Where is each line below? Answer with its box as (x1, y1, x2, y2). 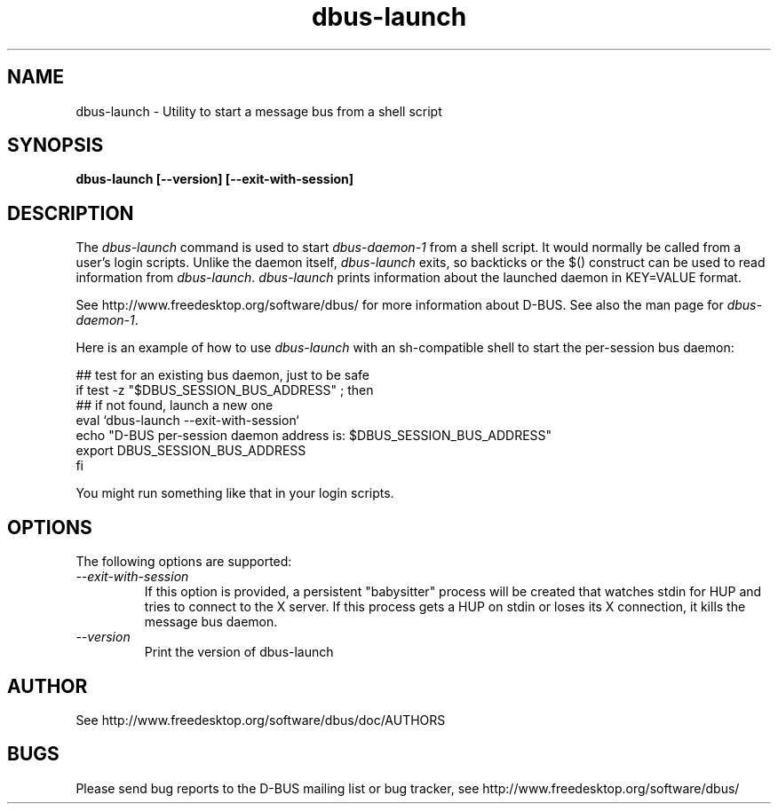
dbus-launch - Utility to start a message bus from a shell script (75, 103, 442, 119)
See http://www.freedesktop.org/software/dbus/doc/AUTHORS (75, 712, 446, 728)
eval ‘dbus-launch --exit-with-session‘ (75, 413, 299, 429)
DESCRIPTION (7, 201, 134, 224)
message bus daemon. (144, 614, 278, 630)
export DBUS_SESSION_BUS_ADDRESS (75, 443, 306, 459)
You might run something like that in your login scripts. (75, 485, 394, 501)
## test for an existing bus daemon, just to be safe (75, 367, 369, 383)
